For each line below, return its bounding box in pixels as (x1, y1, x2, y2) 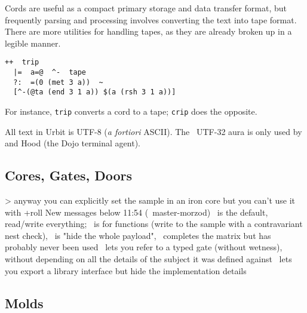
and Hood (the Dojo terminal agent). (5, 137, 140, 149)
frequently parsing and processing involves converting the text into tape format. (5, 13, 297, 26)
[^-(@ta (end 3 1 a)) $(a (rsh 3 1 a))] (13, 88, 176, 97)
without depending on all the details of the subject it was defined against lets (5, 253, 292, 265)
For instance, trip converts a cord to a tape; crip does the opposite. (5, 105, 257, 117)
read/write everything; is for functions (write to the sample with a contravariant (5, 217, 303, 230)
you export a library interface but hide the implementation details (5, 264, 247, 277)
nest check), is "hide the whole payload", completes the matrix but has (5, 229, 271, 241)
